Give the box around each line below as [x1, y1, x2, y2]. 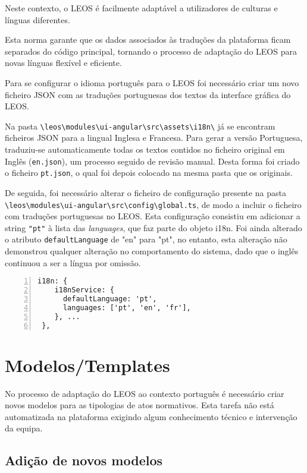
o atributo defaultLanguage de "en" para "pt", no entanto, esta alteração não [5, 233, 287, 245]
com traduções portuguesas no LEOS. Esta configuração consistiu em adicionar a [5, 210, 300, 222]
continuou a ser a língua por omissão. [5, 256, 141, 269]
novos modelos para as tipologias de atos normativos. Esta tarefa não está [5, 399, 274, 411]
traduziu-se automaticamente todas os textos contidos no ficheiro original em [5, 143, 285, 155]
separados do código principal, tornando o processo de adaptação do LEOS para [5, 45, 297, 57]
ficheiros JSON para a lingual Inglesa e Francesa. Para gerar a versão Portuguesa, [5, 131, 303, 144]
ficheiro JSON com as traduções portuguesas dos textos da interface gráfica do [5, 88, 291, 100]
